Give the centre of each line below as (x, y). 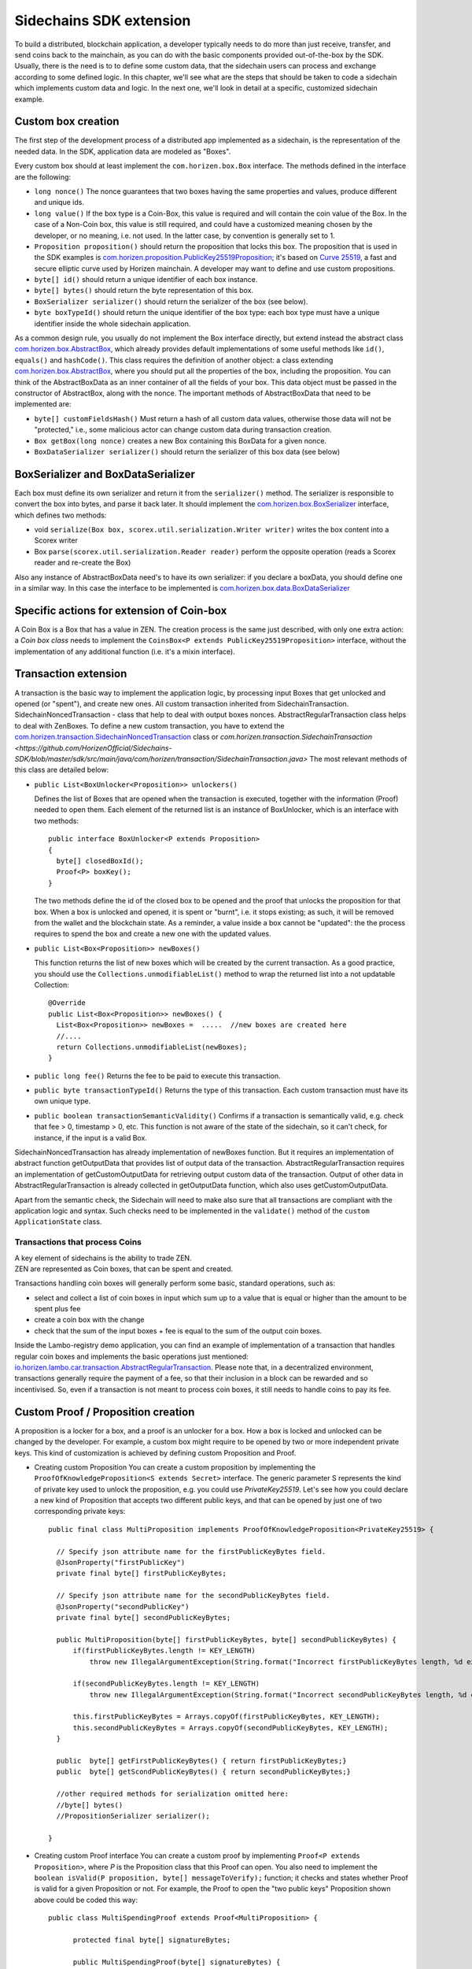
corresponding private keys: (80, 1511)
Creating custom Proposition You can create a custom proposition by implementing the (175, 1467)
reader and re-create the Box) (83, 562)
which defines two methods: (61, 515)
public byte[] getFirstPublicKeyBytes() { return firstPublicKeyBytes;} (201, 1761)
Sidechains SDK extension (103, 20)
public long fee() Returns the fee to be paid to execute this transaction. (157, 1076)
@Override (67, 1003)
